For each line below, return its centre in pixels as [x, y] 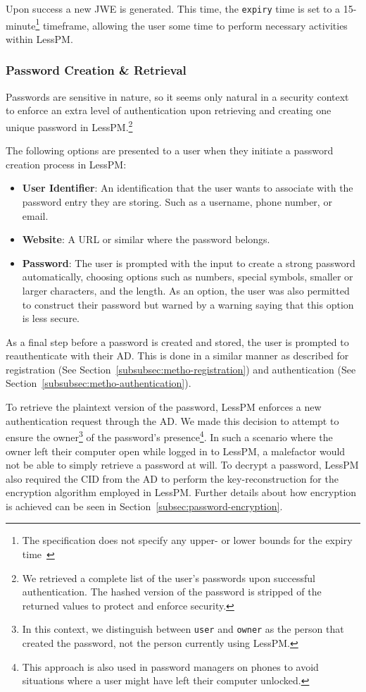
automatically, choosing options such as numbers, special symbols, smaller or [188, 277]
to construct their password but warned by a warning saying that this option [188, 304]
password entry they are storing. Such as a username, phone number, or [177, 201]
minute [21, 25]
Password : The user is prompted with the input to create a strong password [189, 262]
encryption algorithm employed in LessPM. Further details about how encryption [181, 492]
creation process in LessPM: [66, 164]
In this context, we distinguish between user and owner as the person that [183, 629]
